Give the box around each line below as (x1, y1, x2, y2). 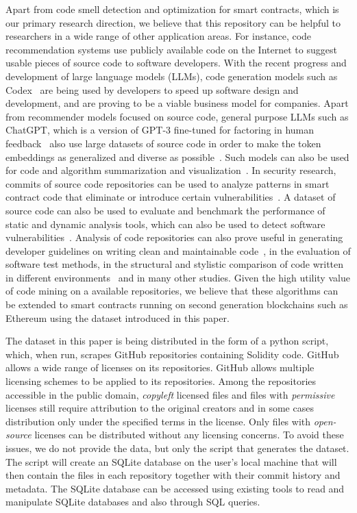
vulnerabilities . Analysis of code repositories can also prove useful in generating (5, 230, 343, 245)
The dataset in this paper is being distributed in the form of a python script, (5, 334, 329, 348)
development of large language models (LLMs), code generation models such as (5, 68, 338, 83)
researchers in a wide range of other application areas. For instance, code (5, 29, 312, 43)
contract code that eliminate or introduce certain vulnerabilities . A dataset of (5, 190, 336, 204)
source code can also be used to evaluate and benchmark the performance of (5, 203, 325, 217)
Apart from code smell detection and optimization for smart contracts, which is (5, 2, 339, 16)
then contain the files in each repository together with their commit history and (5, 468, 341, 482)
